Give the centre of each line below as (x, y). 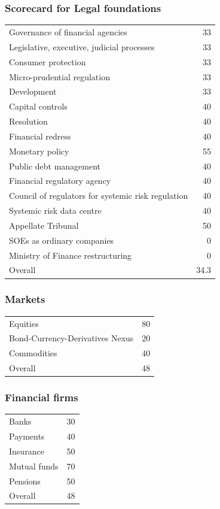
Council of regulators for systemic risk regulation (99, 196)
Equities (24, 323)
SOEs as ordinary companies (62, 240)
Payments (27, 436)
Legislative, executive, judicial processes (82, 46)
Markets (25, 299)
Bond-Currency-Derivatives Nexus (71, 338)
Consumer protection (48, 61)
